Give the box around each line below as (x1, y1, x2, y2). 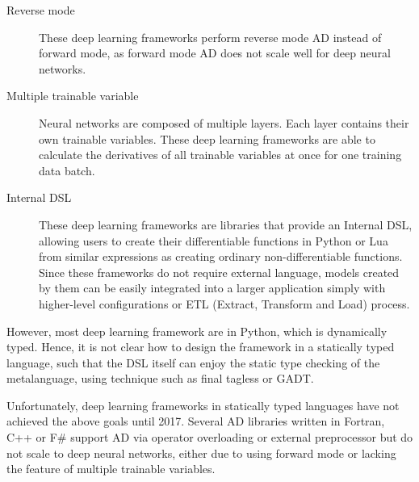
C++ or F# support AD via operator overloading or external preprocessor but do (6, 429, 413, 446)
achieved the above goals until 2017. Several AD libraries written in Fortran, (6, 413, 385, 430)
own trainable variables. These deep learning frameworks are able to (39, 130, 375, 147)
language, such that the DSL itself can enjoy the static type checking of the (6, 354, 380, 371)
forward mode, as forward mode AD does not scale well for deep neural (39, 44, 391, 61)
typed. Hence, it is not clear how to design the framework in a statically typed (6, 338, 395, 355)
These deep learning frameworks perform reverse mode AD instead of (39, 28, 382, 45)
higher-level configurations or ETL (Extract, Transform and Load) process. (39, 295, 410, 312)
